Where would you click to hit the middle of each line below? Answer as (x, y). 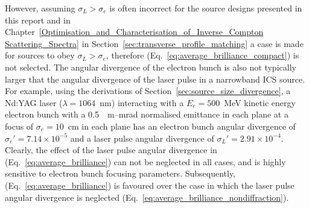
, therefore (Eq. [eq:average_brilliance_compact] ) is (202, 55)
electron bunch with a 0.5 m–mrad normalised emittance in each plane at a (147, 114)
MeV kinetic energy (260, 102)
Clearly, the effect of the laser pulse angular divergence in (111, 150)
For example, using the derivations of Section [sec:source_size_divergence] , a (148, 91)
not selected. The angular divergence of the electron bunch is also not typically (151, 67)
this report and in (38, 20)
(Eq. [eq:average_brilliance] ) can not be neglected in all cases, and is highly (145, 161)
